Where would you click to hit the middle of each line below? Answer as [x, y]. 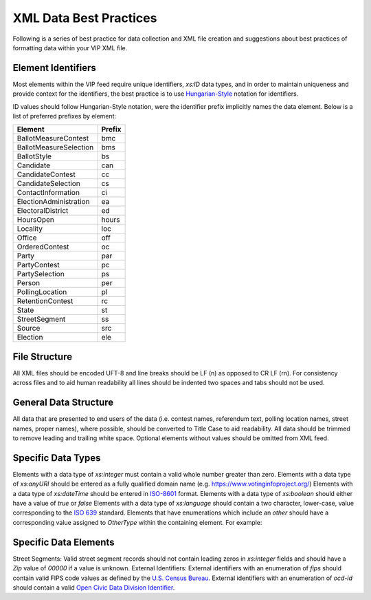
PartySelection [41, 274]
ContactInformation [48, 193]
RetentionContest [45, 301]
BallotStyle [34, 156]
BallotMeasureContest [53, 138]
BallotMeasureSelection [55, 147]
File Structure [42, 356]
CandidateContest [46, 174]
